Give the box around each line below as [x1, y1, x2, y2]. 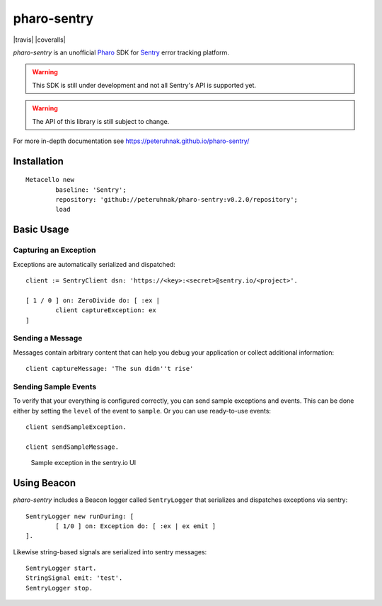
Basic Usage [13, 224, 69, 236]
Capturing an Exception [13, 245, 96, 255]
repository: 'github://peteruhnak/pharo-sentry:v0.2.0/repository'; [55, 195, 299, 204]
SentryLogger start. [25, 564, 97, 573]
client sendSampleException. [25, 423, 127, 431]
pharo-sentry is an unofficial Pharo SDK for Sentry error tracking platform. [13, 48, 229, 57]
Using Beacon [13, 477, 76, 489]
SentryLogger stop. [25, 584, 93, 592]
